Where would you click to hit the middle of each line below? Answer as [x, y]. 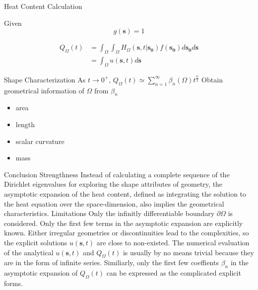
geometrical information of [44, 90]
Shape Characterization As [45, 79]
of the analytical [29, 252]
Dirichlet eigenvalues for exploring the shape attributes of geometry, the [113, 184]
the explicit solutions [36, 242]
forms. [13, 283]
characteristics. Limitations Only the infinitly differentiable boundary [109, 213]
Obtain [212, 79]
